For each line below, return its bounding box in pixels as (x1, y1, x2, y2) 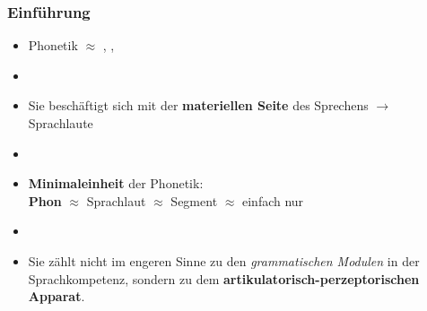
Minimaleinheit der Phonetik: (28, 174, 204, 193)
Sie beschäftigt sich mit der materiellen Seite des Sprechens (28, 96, 369, 115)
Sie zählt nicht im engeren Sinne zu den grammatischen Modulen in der (28, 251, 420, 270)
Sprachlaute (28, 114, 93, 132)
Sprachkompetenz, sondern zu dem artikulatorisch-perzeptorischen (28, 269, 420, 288)
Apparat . (28, 287, 85, 306)
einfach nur (241, 191, 304, 210)
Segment (170, 191, 218, 210)
